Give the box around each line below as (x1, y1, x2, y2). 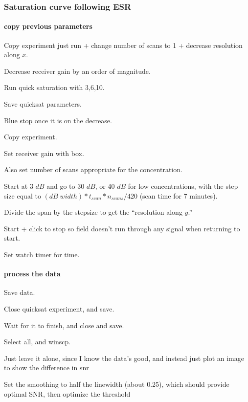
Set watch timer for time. (4, 249, 80, 259)
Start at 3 (4, 180, 33, 191)
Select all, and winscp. (4, 336, 71, 347)
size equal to (4, 190, 41, 201)
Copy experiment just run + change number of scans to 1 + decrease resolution (4, 40, 243, 50)
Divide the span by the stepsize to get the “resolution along (4, 207, 182, 217)
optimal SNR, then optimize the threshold (4, 388, 131, 399)
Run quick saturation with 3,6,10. (4, 82, 105, 92)
